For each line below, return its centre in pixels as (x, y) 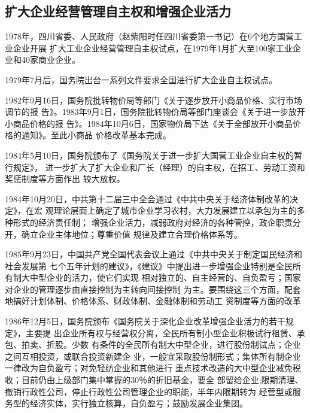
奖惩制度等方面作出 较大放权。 (65, 179)
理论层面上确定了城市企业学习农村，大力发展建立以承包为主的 (175, 210)
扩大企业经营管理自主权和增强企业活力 (118, 11)
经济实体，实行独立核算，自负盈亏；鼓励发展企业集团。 (139, 403)
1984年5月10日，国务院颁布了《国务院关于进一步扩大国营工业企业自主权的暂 (154, 155)
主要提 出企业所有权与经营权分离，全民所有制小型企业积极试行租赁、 (161, 332)
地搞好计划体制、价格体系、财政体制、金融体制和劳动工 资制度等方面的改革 (153, 301)
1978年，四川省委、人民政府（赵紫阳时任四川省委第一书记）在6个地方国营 (149, 36)
